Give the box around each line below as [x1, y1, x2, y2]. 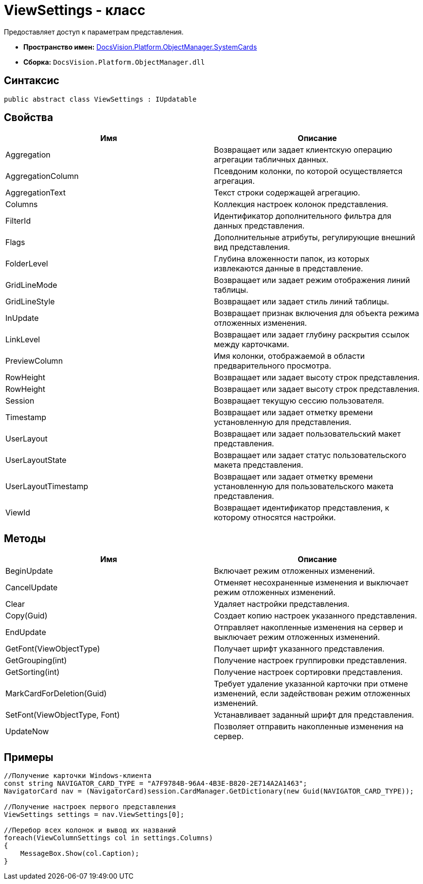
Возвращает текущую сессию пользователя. [214, 396, 384, 406]
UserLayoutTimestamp [5, 481, 88, 492]
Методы [4, 532, 46, 545]
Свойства [4, 111, 53, 124]
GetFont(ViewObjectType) [5, 644, 100, 654]
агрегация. [214, 176, 255, 186]
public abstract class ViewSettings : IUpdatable [4, 95, 197, 103]
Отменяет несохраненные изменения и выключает [214, 578, 409, 588]
